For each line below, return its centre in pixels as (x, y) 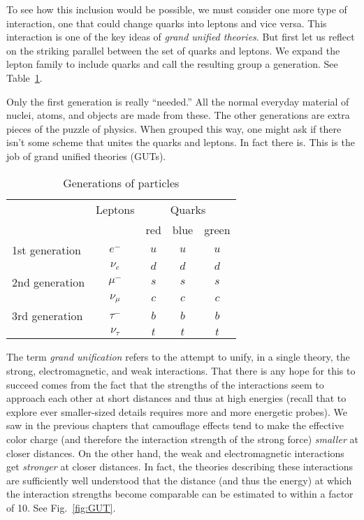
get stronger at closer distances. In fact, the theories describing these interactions (180, 467)
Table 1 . (24, 77)
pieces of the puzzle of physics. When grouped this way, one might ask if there (174, 128)
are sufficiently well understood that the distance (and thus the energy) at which (179, 480)
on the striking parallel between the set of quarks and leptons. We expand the (173, 50)
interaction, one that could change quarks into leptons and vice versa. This (167, 23)
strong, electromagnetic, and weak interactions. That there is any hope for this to (181, 370)
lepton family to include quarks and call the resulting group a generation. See (172, 64)
